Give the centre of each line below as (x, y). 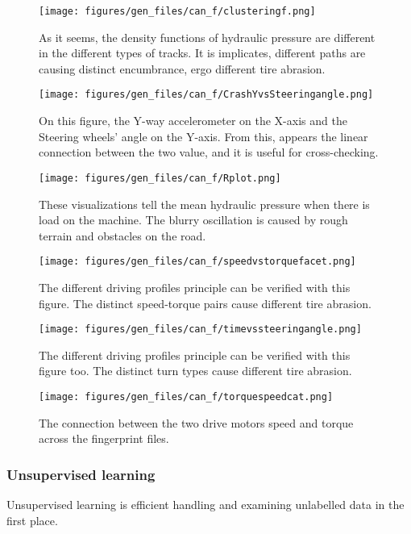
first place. (32, 520)
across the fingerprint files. (104, 438)
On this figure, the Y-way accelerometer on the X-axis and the (193, 121)
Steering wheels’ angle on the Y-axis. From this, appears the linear (203, 136)
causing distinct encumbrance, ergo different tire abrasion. (182, 68)
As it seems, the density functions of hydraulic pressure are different (207, 37)
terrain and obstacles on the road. (122, 235)
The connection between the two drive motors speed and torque (196, 422)
